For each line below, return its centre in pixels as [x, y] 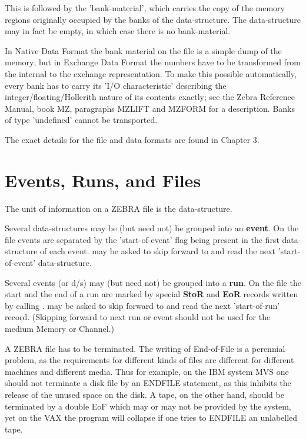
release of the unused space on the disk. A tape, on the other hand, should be [144, 394]
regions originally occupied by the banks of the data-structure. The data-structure [153, 19]
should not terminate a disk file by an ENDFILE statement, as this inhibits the [148, 383]
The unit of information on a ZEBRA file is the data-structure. [119, 208]
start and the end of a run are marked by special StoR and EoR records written [152, 294]
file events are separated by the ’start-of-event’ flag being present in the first [142, 239]
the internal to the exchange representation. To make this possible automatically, [151, 73]
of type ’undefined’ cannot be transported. [81, 120]
